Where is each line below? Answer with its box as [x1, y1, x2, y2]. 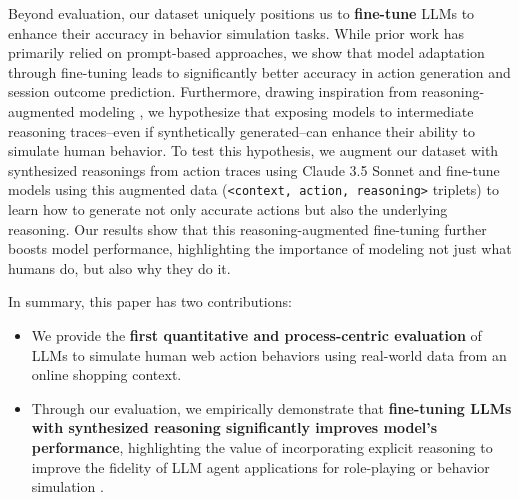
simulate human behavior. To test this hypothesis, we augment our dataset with [8, 140, 499, 161]
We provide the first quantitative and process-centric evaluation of [31, 324, 482, 345]
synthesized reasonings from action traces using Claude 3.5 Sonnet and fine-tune [8, 159, 500, 180]
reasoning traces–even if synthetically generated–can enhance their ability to [8, 120, 476, 141]
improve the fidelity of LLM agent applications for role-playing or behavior [31, 456, 490, 477]
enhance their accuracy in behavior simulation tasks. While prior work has [8, 22, 464, 43]
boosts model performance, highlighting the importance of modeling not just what [8, 238, 512, 259]
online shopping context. [31, 364, 182, 385]
